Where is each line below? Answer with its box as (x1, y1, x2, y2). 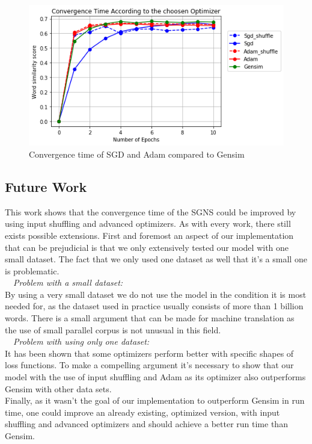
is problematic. (5, 264, 60, 277)
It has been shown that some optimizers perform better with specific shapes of (5, 347, 294, 359)
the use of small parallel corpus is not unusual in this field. (5, 323, 221, 336)
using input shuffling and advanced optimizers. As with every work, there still (5, 217, 291, 230)
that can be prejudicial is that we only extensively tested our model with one (5, 241, 289, 253)
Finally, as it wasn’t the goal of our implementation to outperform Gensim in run (5, 394, 305, 407)
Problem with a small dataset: (13, 276, 123, 289)
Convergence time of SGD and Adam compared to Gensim (29, 147, 245, 160)
